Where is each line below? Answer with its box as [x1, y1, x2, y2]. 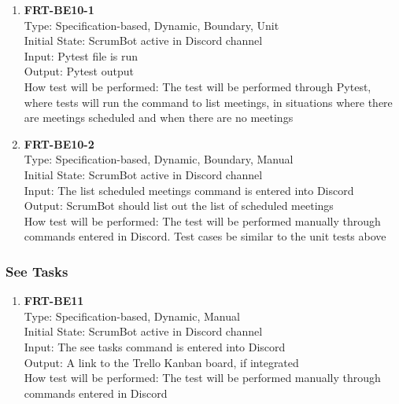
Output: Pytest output [24, 63, 134, 79]
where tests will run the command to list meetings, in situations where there [24, 94, 393, 110]
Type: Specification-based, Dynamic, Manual [24, 307, 240, 324]
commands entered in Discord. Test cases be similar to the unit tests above [24, 228, 386, 244]
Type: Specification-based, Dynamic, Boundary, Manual [24, 151, 294, 167]
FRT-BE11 [24, 292, 84, 309]
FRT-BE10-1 [24, 2, 94, 17]
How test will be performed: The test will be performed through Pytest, [24, 78, 371, 94]
